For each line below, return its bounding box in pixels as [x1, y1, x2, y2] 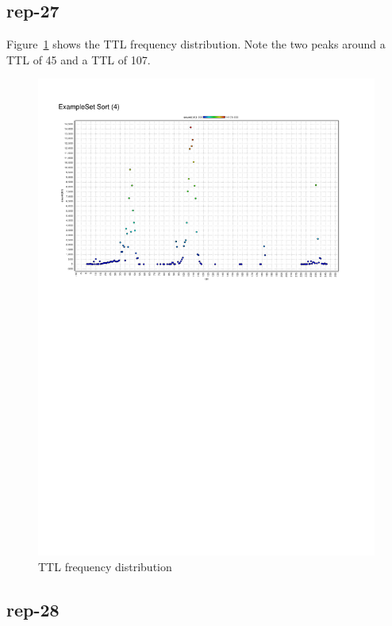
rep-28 [6, 597, 60, 621]
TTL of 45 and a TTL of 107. [6, 51, 151, 68]
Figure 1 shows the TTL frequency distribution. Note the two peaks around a [6, 36, 386, 52]
